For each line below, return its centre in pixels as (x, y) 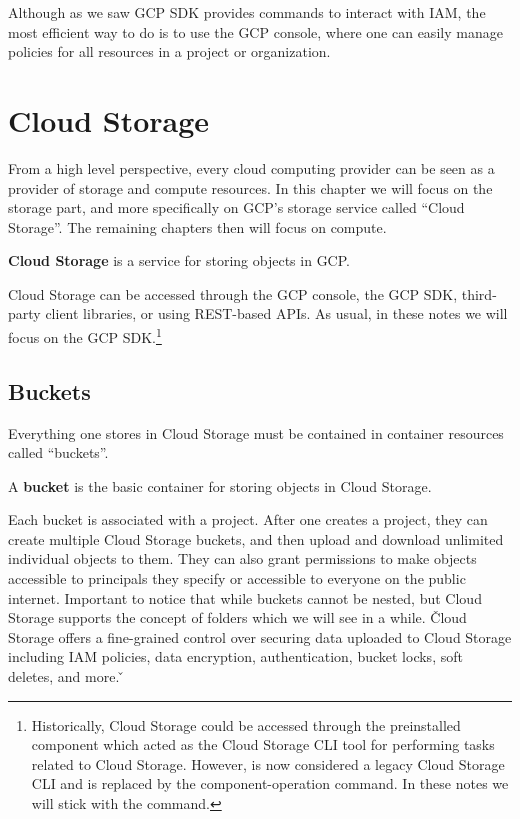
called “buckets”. (58, 452)
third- (479, 293)
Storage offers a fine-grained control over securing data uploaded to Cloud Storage (260, 636)
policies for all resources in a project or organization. (169, 51)
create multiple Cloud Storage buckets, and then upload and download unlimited (256, 538)
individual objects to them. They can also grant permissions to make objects (242, 558)
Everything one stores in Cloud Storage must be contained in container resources (256, 432)
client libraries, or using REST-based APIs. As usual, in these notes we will (276, 313)
